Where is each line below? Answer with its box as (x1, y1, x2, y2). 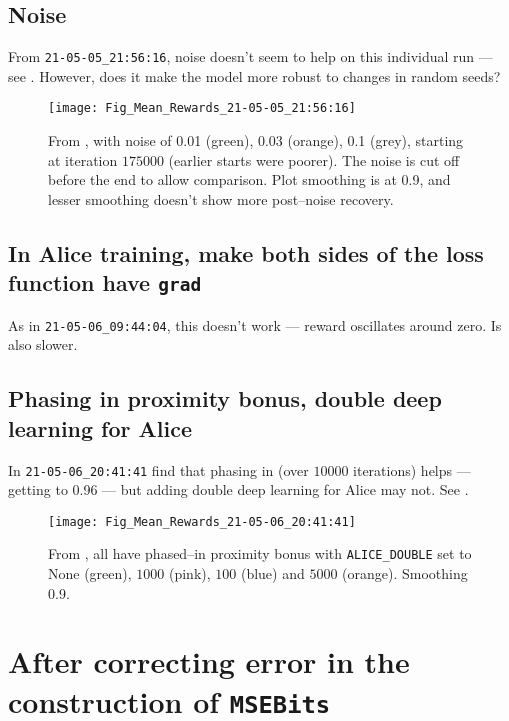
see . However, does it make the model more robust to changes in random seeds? (8, 65, 501, 86)
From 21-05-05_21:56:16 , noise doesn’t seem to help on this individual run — (8, 46, 493, 67)
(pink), (168, 563, 211, 584)
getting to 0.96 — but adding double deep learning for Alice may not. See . (8, 479, 469, 500)
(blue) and (240, 563, 305, 584)
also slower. (8, 334, 78, 355)
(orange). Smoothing (342, 563, 468, 584)
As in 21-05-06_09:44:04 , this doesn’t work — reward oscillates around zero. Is (8, 314, 502, 335)
